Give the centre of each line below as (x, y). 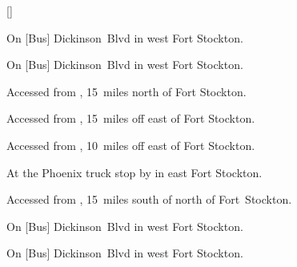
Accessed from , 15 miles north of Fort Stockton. (126, 91)
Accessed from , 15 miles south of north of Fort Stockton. (149, 199)
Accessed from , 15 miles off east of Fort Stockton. (131, 118)
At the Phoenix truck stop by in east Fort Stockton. (134, 172)
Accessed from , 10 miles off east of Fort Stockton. (131, 145)
